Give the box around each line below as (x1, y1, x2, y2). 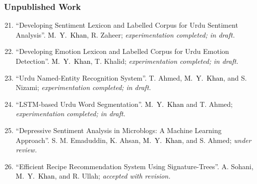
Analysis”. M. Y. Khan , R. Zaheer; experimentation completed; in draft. (15, 29, 235, 40)
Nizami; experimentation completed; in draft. (15, 82, 151, 92)
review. (15, 144, 37, 155)
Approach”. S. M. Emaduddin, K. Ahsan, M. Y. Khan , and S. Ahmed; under (15, 135, 252, 145)
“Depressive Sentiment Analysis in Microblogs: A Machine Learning (15, 125, 222, 135)
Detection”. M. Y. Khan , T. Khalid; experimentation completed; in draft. (15, 56, 239, 66)
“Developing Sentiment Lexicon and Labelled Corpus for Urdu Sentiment (15, 20, 238, 30)
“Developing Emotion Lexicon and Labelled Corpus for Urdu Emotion (15, 46, 229, 56)
